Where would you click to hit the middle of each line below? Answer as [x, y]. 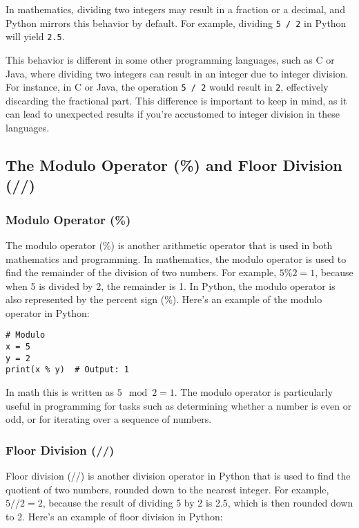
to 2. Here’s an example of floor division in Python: [114, 516]
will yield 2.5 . [35, 36]
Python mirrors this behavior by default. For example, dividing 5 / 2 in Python [176, 22]
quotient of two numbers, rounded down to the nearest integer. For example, [167, 489]
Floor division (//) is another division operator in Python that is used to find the [178, 476]
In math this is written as [60, 392]
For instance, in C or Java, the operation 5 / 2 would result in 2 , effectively [167, 87]
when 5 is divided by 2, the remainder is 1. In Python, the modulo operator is [171, 285]
